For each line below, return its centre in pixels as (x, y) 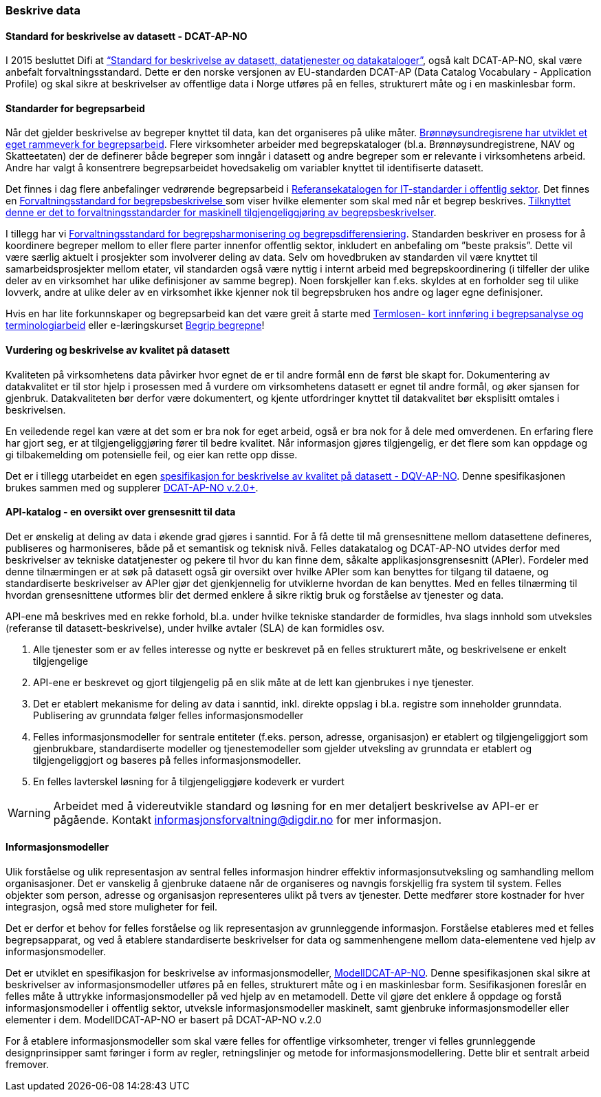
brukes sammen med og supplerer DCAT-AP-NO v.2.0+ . (132, 487)
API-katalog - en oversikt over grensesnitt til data (121, 512)
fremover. (27, 1065)
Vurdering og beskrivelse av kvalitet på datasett (118, 350)
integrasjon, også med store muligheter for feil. (112, 907)
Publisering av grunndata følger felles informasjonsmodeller (168, 715)
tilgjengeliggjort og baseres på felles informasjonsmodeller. (167, 760)
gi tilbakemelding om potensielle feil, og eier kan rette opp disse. (152, 454)
